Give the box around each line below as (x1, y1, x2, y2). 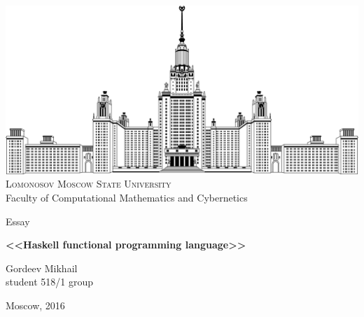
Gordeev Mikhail (6, 260, 78, 275)
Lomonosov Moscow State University (6, 176, 171, 191)
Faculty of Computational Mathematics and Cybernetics (6, 190, 248, 204)
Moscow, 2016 (6, 297, 65, 312)
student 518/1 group (6, 274, 93, 289)
